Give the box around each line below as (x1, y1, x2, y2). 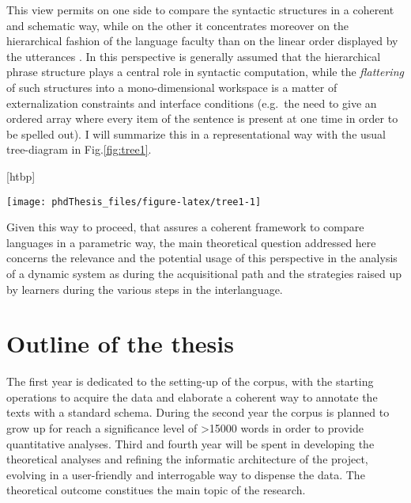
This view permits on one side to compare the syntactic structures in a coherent (6, 2, 394, 17)
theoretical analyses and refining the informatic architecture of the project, (6, 451, 368, 467)
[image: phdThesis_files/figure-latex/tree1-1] (6, 196, 262, 208)
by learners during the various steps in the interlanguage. (6, 280, 283, 297)
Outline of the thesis (6, 327, 234, 360)
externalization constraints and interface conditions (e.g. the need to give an (6, 94, 377, 111)
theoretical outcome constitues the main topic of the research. (6, 482, 306, 498)
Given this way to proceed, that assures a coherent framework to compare (6, 219, 364, 235)
